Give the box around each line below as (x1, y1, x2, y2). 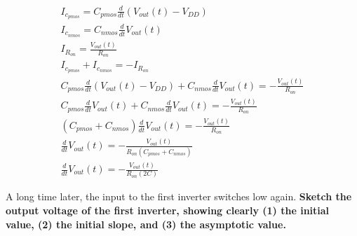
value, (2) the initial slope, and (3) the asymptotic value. (6, 216, 286, 231)
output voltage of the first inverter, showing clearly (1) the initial (6, 202, 330, 217)
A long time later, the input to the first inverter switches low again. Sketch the (6, 189, 352, 204)
